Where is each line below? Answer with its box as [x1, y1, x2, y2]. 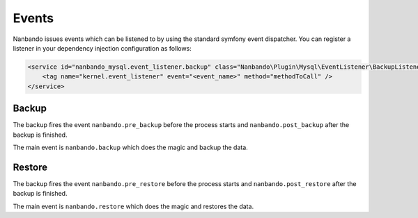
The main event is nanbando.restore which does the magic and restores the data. [13, 202, 254, 210]
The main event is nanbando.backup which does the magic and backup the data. [13, 143, 249, 151]
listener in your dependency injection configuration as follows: [13, 44, 192, 52]
